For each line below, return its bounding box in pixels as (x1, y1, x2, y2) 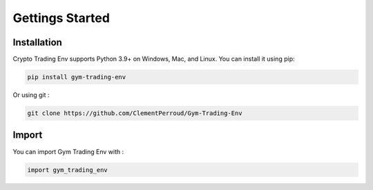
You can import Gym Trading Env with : (12, 147, 124, 156)
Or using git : (12, 91, 50, 99)
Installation (12, 36, 62, 48)
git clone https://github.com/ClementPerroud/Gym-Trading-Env (27, 109, 242, 117)
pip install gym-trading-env (27, 73, 126, 81)
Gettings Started (12, 10, 111, 25)
